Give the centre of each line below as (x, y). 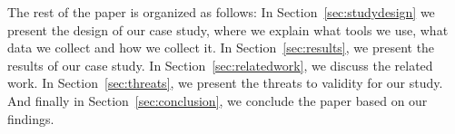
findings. (31, 118)
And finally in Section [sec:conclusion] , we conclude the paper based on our (218, 100)
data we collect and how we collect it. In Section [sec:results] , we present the (221, 48)
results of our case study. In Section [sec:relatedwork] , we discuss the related (220, 65)
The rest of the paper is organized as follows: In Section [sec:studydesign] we (221, 12)
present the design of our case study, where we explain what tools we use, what (228, 29)
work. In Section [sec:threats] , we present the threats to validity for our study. (225, 83)
